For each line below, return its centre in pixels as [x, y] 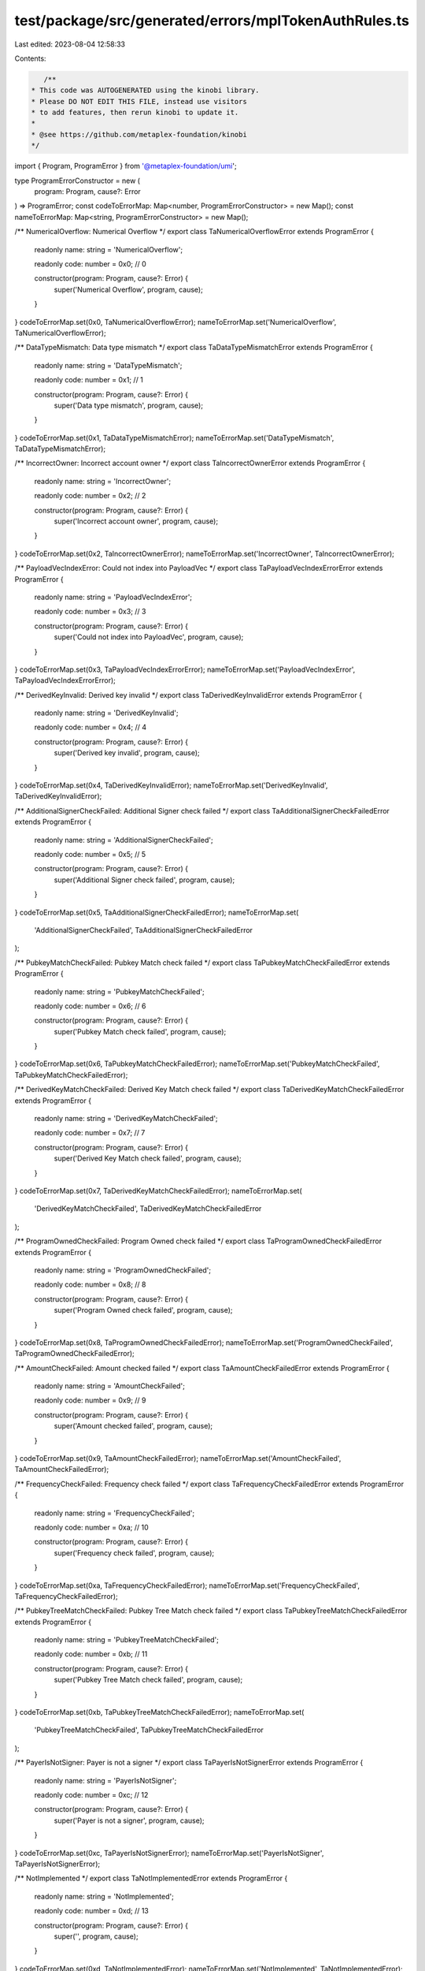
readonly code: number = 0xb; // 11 [91, 1654]
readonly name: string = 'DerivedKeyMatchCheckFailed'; [126, 1119]
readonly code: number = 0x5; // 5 [90, 854]
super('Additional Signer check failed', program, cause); [144, 880]
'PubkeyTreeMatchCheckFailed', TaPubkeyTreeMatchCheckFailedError [149, 1730]
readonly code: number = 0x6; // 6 [90, 1006]
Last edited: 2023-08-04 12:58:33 [70, 44]
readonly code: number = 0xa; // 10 [91, 1527]
